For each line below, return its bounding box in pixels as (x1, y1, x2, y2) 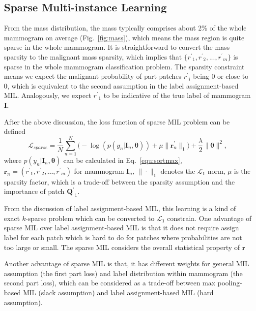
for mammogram (74, 165, 124, 176)
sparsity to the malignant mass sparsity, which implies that (4, 51, 182, 62)
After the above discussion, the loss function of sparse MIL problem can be (4, 116, 230, 126)
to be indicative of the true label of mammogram (103, 90, 251, 100)
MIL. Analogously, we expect (4, 90, 91, 100)
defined (4, 126, 26, 136)
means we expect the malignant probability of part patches (4, 71, 182, 81)
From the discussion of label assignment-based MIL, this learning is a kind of (4, 203, 236, 214)
